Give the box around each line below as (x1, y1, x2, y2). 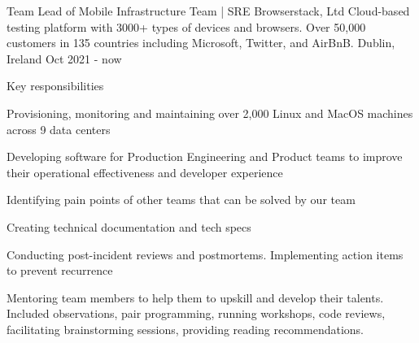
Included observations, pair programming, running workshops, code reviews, (7, 305, 386, 322)
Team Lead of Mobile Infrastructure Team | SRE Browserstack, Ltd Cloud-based (7, 2, 410, 19)
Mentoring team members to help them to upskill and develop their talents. (7, 289, 384, 306)
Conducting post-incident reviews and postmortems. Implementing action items (7, 245, 404, 263)
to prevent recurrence (7, 262, 113, 279)
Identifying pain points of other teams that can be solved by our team (7, 191, 356, 208)
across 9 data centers (7, 120, 111, 137)
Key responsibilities (7, 77, 104, 94)
